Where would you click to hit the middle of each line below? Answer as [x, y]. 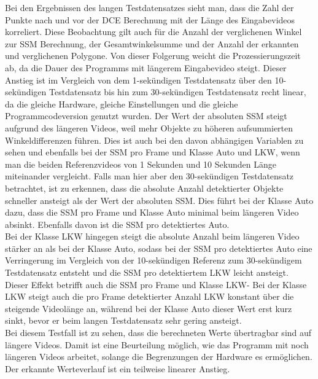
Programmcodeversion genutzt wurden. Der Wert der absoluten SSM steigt [146, 116]
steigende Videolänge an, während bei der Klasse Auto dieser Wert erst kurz [149, 308]
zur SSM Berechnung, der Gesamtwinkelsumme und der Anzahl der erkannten [152, 43]
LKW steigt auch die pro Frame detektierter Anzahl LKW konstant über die [149, 296]
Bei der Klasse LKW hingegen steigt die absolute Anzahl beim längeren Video [152, 236]
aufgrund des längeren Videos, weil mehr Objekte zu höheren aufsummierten [149, 127]
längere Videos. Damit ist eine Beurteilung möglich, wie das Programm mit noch [157, 344]
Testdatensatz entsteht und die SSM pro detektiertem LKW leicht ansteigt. [147, 272]
